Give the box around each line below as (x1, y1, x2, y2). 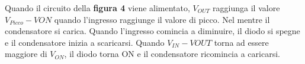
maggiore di (5, 48, 47, 60)
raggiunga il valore (213, 2, 280, 14)
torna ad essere (214, 36, 269, 48)
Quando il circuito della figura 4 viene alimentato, (5, 2, 190, 14)
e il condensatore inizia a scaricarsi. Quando (5, 36, 165, 48)
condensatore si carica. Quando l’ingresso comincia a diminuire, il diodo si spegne (5, 25, 300, 37)
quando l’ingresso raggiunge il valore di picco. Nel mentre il (54, 13, 270, 25)
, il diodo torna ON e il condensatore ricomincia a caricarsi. (64, 48, 280, 60)
